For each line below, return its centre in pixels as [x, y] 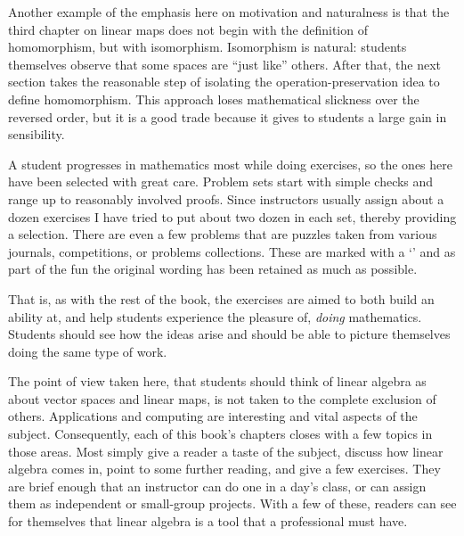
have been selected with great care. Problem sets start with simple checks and [221, 181]
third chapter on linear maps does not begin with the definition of [188, 29]
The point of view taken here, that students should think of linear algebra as [217, 381]
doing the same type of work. [88, 351]
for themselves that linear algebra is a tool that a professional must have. [208, 521]
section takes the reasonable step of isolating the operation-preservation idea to [224, 82]
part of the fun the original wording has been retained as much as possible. [213, 269]
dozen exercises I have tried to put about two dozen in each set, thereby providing [232, 216]
